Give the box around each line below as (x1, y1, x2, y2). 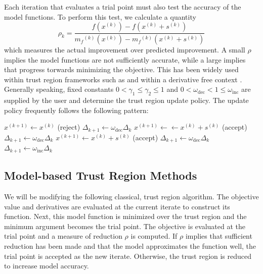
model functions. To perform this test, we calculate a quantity (4, 11, 196, 22)
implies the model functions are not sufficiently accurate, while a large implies (4, 54, 246, 65)
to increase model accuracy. (4, 260, 89, 271)
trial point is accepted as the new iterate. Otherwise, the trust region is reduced (4, 250, 252, 261)
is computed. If (130, 231, 178, 241)
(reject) (57, 122, 80, 132)
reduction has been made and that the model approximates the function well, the (4, 240, 256, 251)
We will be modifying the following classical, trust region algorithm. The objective (4, 191, 259, 201)
